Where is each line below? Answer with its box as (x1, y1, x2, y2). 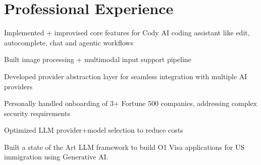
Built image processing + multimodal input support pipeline (4, 54, 191, 65)
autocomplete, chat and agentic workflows (4, 37, 133, 47)
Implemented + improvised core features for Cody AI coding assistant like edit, (4, 27, 250, 38)
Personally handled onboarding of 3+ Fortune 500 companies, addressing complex (4, 98, 257, 108)
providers (4, 81, 33, 91)
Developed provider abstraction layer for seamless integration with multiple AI (4, 71, 247, 81)
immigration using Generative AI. (4, 151, 109, 162)
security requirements (4, 107, 70, 118)
